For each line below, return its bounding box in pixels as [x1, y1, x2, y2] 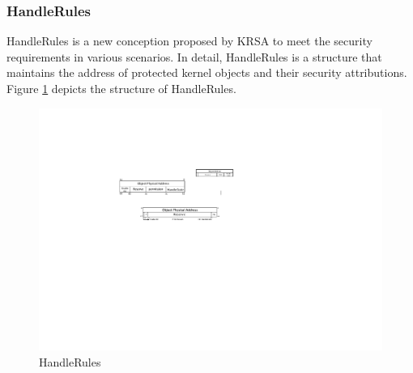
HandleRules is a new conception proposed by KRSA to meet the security [6, 32, 373, 49]
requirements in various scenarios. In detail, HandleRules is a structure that [6, 48, 382, 65]
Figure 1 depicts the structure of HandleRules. [6, 80, 236, 96]
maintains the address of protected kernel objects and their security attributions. [6, 64, 407, 81]
